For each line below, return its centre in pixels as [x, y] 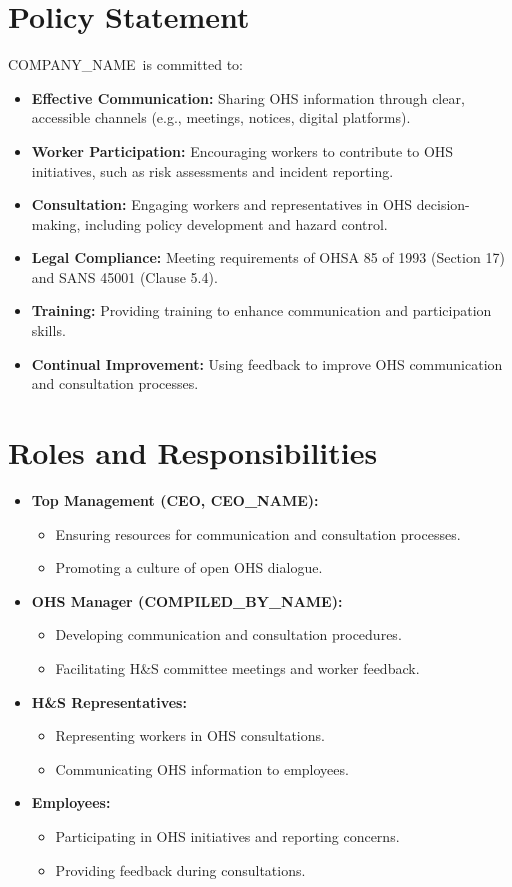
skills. [48, 330]
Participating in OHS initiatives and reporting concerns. [227, 835]
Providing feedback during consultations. [180, 869]
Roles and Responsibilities [193, 452]
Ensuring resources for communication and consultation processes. [258, 533]
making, [56, 223]
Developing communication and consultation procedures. [228, 634]
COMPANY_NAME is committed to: [125, 64]
